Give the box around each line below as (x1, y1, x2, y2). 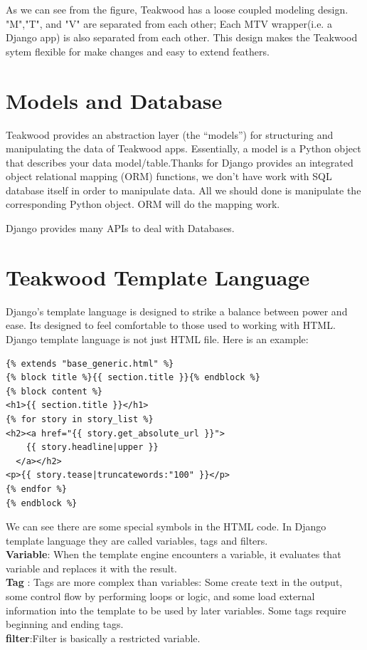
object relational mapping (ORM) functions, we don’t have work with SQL (6, 169, 332, 184)
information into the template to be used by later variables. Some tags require (6, 602, 346, 617)
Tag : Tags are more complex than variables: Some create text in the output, (6, 575, 343, 589)
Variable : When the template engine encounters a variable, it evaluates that (6, 547, 341, 562)
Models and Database (6, 85, 223, 115)
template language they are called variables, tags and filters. (6, 533, 268, 547)
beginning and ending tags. (6, 617, 124, 631)
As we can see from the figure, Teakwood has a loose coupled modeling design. (6, 2, 349, 16)
